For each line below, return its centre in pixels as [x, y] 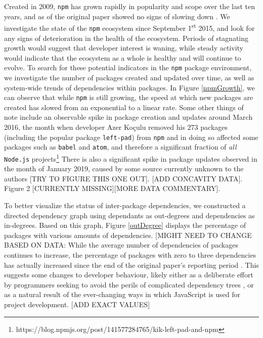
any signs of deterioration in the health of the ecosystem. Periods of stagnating [126, 38]
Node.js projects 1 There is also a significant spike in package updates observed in [131, 158]
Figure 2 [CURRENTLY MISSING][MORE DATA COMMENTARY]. [112, 188]
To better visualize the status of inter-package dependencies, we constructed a [125, 205]
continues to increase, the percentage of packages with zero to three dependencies [130, 255]
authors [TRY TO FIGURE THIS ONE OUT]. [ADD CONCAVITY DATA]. [123, 178]
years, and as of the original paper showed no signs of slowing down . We [117, 16]
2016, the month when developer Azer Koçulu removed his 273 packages [116, 127]
